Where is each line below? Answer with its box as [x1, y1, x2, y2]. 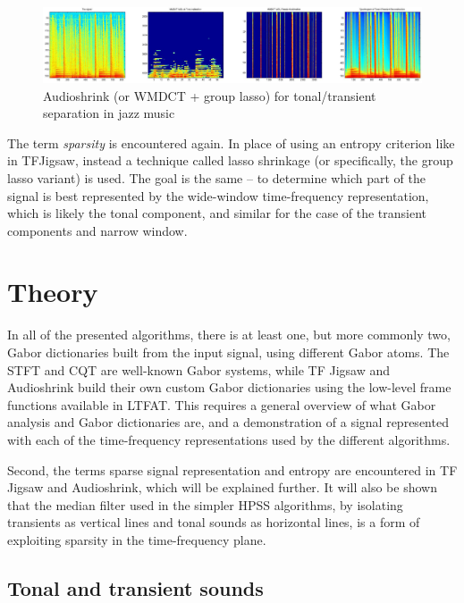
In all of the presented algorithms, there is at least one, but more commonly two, [7, 325, 451, 344]
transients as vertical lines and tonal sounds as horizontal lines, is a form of [7, 513, 420, 532]
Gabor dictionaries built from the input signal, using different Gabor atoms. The [7, 343, 450, 362]
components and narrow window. [7, 221, 188, 239]
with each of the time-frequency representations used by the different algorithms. [7, 430, 451, 448]
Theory [7, 273, 98, 310]
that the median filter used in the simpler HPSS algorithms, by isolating [7, 495, 403, 514]
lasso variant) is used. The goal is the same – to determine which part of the [7, 168, 426, 187]
